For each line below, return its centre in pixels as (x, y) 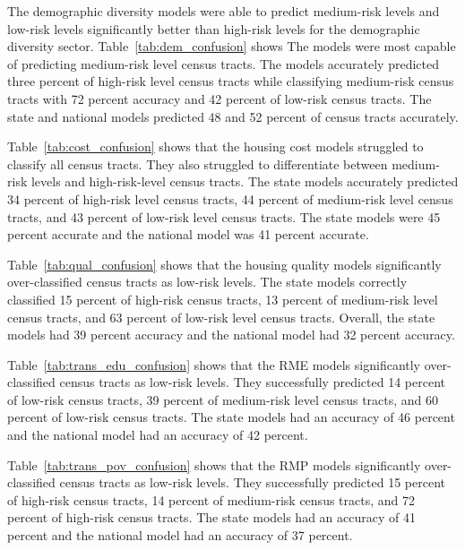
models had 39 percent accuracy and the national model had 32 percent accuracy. (231, 335)
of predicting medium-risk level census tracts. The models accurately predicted (223, 63)
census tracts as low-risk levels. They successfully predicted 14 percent (252, 382)
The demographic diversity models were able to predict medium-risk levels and (224, 11)
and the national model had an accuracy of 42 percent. (158, 435)
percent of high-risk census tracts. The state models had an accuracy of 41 (211, 517)
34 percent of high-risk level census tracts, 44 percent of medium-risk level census (230, 198)
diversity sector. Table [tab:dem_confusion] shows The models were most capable (232, 46)
